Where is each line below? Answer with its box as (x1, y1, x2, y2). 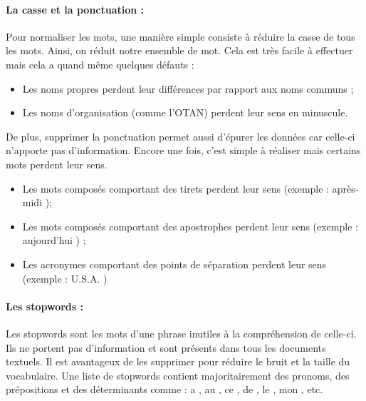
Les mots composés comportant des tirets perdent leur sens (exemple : (22, 181, 330, 196)
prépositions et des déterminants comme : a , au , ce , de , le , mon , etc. (6, 382, 323, 397)
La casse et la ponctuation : (6, 1, 145, 16)
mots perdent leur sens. (6, 156, 108, 171)
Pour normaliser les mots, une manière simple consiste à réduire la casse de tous (6, 29, 355, 44)
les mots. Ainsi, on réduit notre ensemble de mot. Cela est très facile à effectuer (6, 43, 353, 58)
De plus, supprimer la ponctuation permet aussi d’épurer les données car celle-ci (6, 128, 355, 143)
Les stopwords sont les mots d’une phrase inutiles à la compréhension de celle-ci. (6, 325, 357, 340)
